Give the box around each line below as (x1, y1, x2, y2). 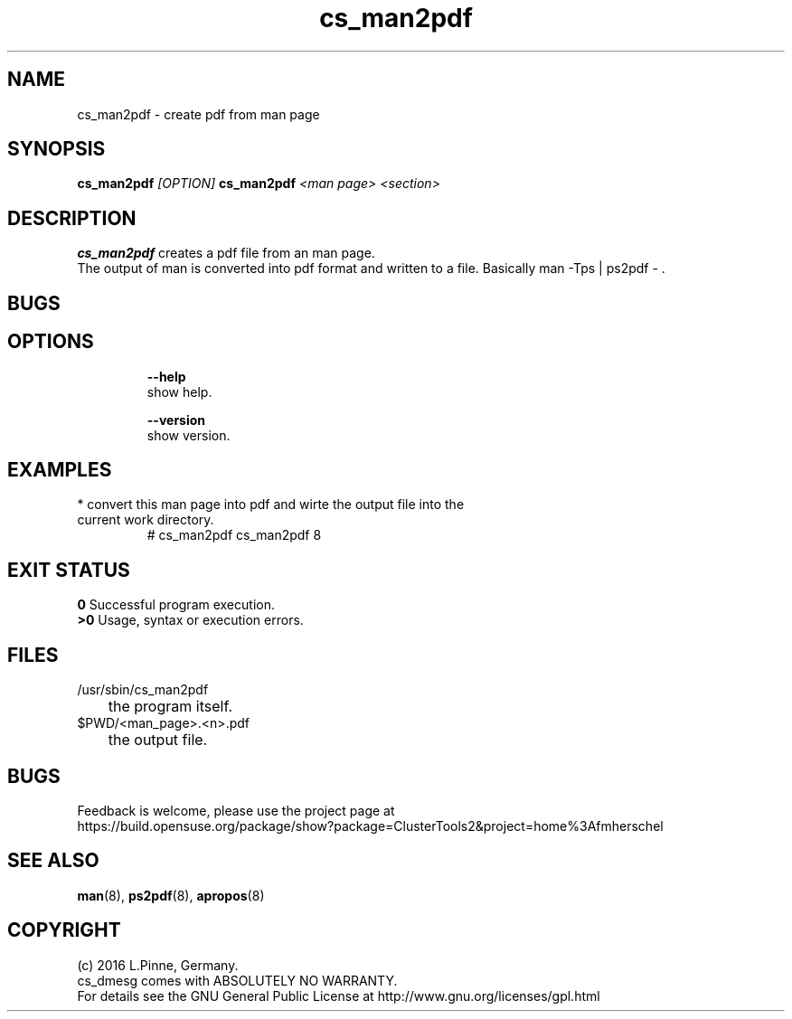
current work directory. (77, 512, 214, 528)
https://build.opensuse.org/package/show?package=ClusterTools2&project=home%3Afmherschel (77, 817, 664, 834)
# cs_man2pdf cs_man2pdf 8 (146, 527, 322, 543)
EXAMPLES (7, 458, 112, 481)
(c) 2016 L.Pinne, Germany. (77, 957, 239, 973)
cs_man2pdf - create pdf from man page (77, 106, 320, 122)
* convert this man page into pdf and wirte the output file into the (77, 496, 465, 513)
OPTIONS (7, 330, 94, 354)
